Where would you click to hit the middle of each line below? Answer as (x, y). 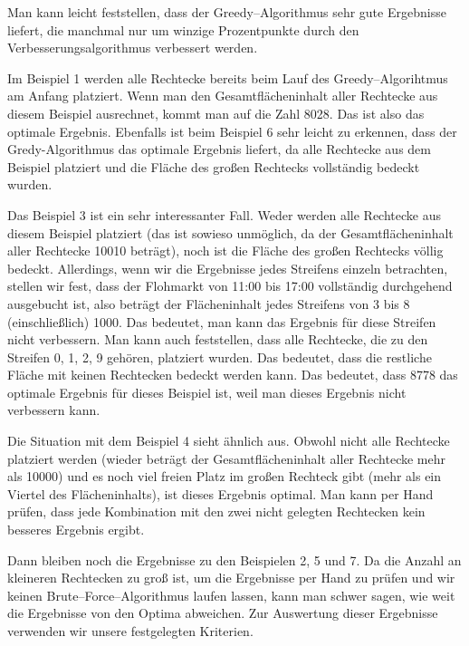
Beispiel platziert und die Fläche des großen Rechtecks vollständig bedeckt (214, 166)
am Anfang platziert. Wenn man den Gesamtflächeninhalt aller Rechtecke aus (223, 96)
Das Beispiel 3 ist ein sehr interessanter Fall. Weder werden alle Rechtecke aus (224, 214)
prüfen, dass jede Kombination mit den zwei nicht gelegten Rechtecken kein (216, 511)
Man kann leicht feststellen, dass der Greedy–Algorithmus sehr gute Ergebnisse (227, 12)
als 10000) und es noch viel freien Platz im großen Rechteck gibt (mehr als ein (225, 476)
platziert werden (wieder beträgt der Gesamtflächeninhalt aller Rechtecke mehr (226, 458)
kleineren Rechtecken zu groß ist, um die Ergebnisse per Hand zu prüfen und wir (231, 578)
